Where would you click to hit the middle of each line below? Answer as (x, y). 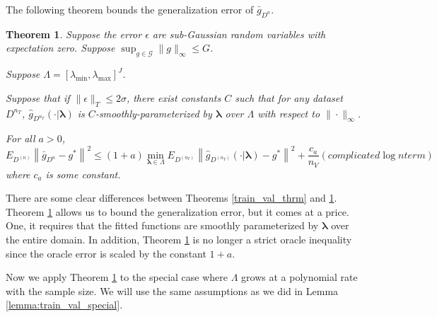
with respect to (289, 113)
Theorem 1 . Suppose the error (74, 34)
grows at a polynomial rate (299, 277)
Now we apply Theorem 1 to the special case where (117, 277)
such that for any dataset (289, 97)
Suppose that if (38, 97)
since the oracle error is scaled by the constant (106, 253)
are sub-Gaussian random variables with (239, 34)
